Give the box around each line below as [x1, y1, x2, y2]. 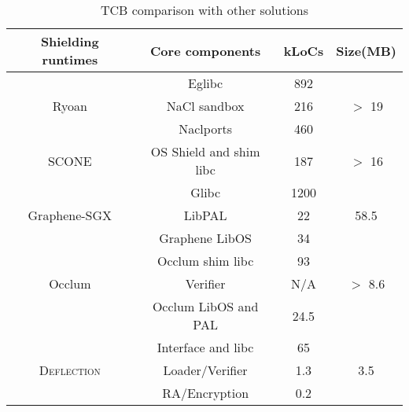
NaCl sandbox [166, 97, 245, 115]
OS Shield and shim [150, 142, 260, 160]
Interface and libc [157, 338, 254, 356]
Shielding [40, 32, 99, 50]
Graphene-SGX [28, 206, 112, 224]
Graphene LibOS [159, 229, 252, 247]
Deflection [39, 361, 101, 379]
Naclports [179, 120, 232, 138]
